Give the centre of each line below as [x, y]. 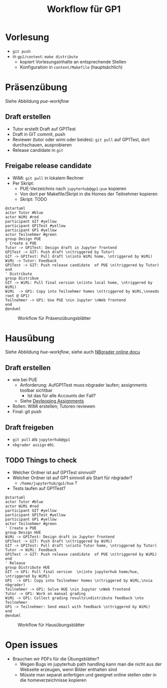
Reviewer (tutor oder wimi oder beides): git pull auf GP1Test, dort [81, 139]
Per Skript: [23, 183]
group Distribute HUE [28, 567]
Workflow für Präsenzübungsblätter [54, 318]
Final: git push [27, 412]
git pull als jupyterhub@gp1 [41, 439]
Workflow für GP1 [84, 9]
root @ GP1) [17, 296]
